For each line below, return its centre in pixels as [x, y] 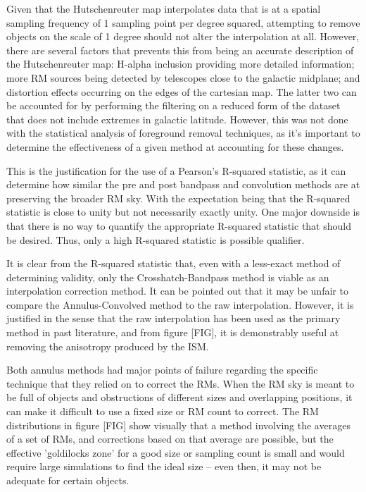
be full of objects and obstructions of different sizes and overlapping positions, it [179, 397]
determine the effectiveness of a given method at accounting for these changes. [175, 146]
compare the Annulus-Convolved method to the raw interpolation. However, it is [180, 304]
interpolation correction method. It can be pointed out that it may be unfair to [177, 291]
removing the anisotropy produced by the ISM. [108, 346]
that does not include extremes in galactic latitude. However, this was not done [177, 119]
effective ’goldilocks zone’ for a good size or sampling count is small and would [176, 452]
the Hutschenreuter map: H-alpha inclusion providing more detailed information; [181, 64]
